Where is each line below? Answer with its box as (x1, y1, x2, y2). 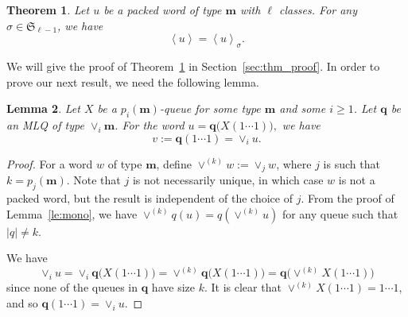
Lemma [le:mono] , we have (6, 205, 138, 222)
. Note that (66, 172, 121, 188)
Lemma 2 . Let (6, 100, 80, 117)
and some (279, 100, 326, 117)
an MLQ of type (6, 116, 84, 133)
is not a (338, 172, 375, 188)
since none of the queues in (6, 279, 138, 296)
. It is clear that (204, 279, 282, 296)
